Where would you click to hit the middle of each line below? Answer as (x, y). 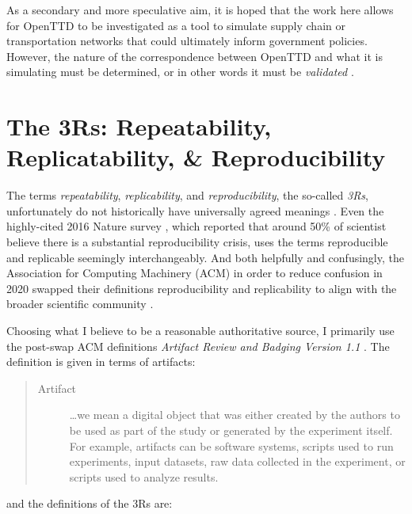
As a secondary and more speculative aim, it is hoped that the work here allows (200, 10)
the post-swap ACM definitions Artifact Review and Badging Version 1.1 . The (198, 346)
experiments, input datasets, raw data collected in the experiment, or (237, 461)
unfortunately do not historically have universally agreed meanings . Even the (195, 210)
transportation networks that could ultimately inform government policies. (187, 41)
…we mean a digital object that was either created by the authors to (235, 415)
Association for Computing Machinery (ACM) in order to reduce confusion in (195, 273)
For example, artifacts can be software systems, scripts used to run (231, 445)
